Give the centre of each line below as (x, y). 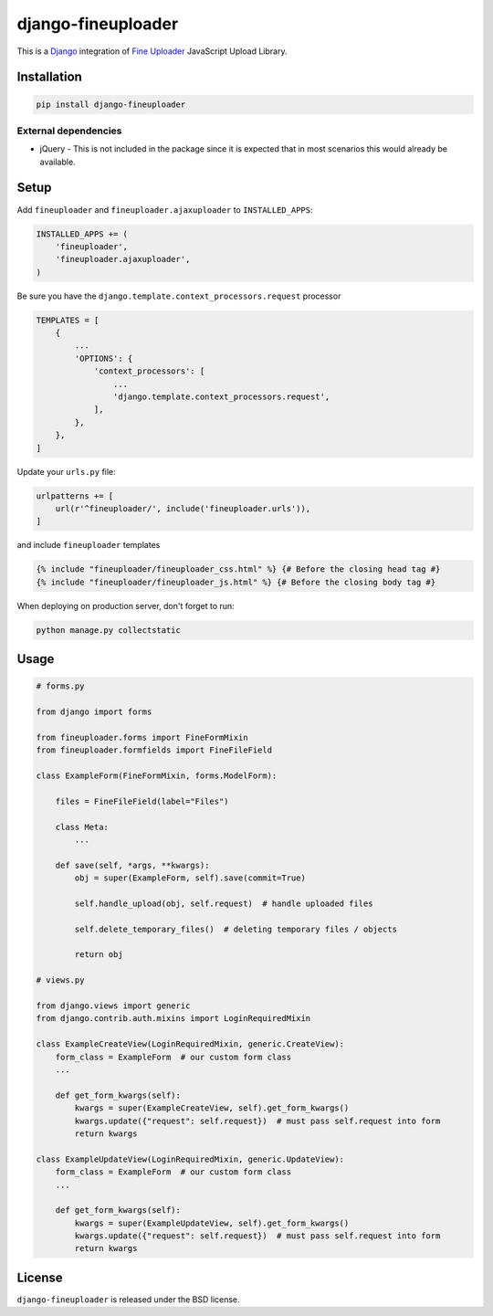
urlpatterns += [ (75, 496)
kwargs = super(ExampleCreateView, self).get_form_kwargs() (212, 1108)
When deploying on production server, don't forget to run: (126, 605)
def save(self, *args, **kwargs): (132, 865)
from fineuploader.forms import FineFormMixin (142, 737)
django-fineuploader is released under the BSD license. (129, 1299)
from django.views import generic (113, 1006)
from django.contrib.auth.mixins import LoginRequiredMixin (173, 1019)
